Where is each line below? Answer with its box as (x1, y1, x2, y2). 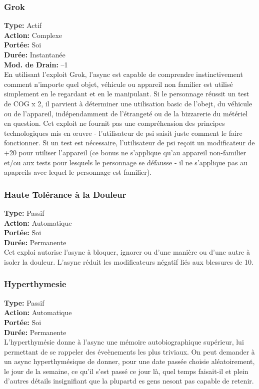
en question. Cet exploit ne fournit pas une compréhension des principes (4, 118, 225, 128)
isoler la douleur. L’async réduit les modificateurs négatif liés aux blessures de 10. (4, 256, 253, 267)
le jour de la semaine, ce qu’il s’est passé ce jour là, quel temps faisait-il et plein (4, 366, 248, 376)
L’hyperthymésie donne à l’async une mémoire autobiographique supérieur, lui (4, 337, 244, 347)
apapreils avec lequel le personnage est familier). (4, 167, 152, 177)
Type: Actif (4, 20, 42, 30)
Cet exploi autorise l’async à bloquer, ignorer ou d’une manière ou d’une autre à (4, 247, 250, 257)
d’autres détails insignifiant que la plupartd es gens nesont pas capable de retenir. (4, 376, 254, 386)
